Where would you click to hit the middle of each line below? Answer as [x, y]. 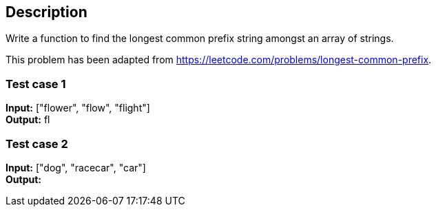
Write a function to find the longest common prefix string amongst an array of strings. [200, 39]
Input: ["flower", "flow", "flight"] [78, 108]
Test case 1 [36, 84]
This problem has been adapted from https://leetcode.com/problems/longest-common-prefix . [219, 60]
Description [46, 12]
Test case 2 [37, 144]
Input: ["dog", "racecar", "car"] [76, 167]
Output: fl [28, 120]
